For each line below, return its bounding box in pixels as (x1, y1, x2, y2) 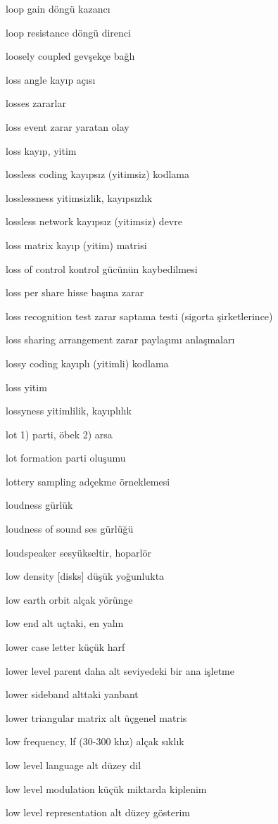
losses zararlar (6, 96, 66, 110)
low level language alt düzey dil (6, 758, 141, 772)
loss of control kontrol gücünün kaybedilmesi (6, 261, 198, 276)
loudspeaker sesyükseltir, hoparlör (6, 545, 151, 559)
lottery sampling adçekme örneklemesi (6, 474, 170, 488)
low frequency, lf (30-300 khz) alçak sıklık (6, 734, 184, 749)
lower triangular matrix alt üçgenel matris (6, 710, 187, 725)
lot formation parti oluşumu (6, 450, 126, 465)
